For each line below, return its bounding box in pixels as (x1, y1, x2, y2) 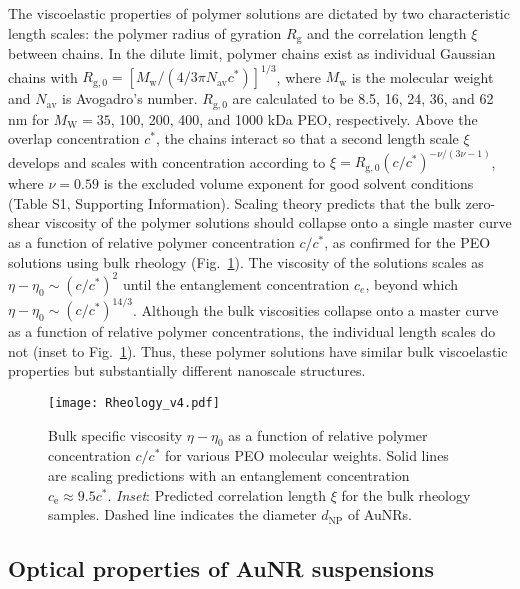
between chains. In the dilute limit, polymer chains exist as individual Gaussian (8, 43, 496, 64)
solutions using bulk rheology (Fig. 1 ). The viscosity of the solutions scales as (8, 251, 484, 272)
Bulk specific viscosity (48, 424, 183, 445)
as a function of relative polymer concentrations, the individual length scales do (8, 321, 496, 342)
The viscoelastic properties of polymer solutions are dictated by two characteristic (8, 3, 510, 23)
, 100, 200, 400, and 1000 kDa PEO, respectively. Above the (110, 108, 478, 129)
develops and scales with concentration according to (8, 151, 326, 172)
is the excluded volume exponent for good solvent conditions (103, 173, 474, 194)
